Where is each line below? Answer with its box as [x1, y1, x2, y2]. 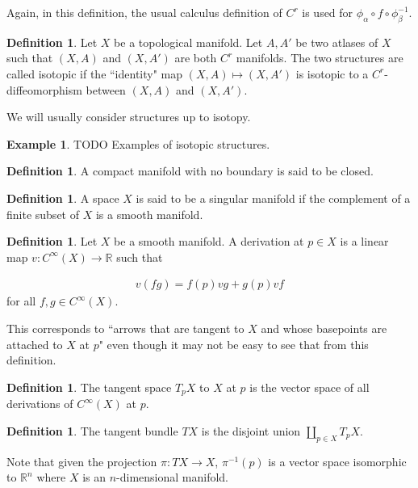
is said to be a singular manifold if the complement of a [136, 189, 411, 206]
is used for [302, 4, 353, 20]
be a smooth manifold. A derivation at [114, 233, 304, 250]
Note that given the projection [6, 452, 157, 469]
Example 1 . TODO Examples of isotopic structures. [6, 135, 270, 152]
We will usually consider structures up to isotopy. [6, 108, 251, 125]
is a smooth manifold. [95, 205, 203, 222]
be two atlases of [295, 33, 378, 50]
